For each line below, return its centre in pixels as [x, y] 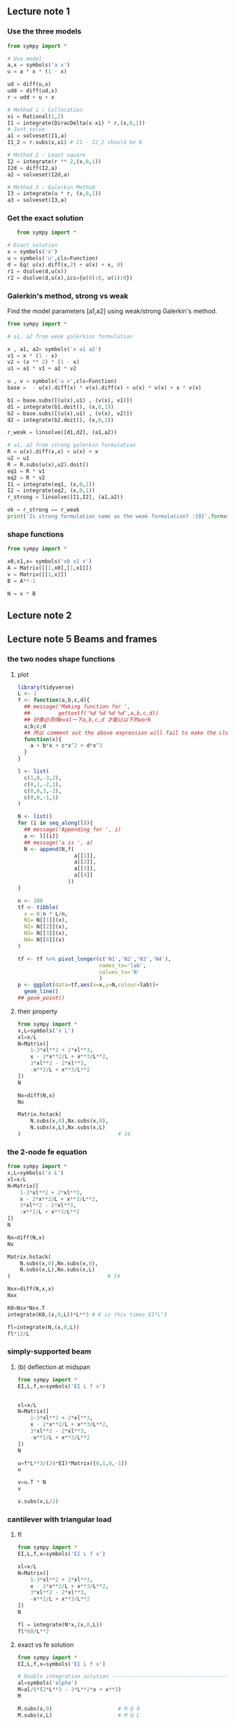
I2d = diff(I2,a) [33, 168]
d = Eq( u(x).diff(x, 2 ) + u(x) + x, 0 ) [65, 265]
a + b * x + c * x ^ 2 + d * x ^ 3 [66, 746]
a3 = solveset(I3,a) [37, 200]
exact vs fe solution [45, 1645]
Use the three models [44, 31]
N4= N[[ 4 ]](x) [44, 940]
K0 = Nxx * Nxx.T [26, 1308]
